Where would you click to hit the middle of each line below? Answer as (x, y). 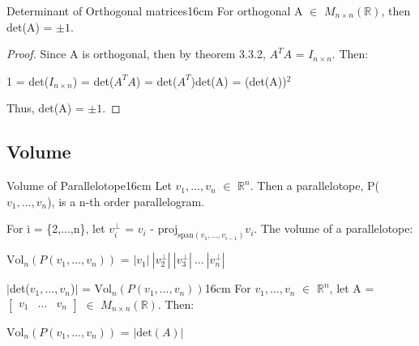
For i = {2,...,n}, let (56, 228)
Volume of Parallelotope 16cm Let (89, 186)
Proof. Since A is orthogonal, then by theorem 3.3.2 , (136, 54)
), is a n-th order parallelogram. (126, 201)
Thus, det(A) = (45, 108)
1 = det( (28, 80)
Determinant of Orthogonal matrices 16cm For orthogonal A (155, 11)
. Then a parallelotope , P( (315, 186)
